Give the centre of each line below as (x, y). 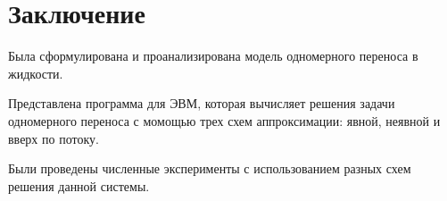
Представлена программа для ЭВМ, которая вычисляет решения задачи (202, 103)
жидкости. (36, 73)
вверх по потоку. (54, 138)
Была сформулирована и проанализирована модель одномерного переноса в (213, 56)
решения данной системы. (79, 185)
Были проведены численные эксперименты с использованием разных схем (210, 168)
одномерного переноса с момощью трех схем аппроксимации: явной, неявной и (224, 120)
